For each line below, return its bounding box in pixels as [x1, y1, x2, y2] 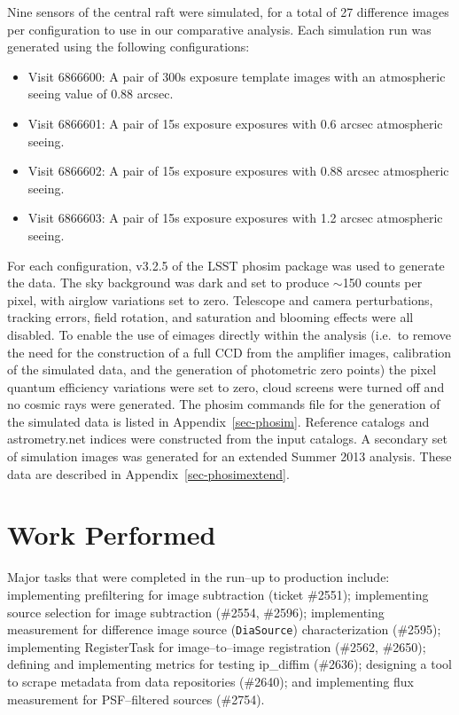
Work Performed [7, 516, 216, 553]
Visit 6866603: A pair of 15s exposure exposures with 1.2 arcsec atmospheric [27, 208, 443, 227]
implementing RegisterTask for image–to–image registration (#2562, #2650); [7, 637, 426, 656]
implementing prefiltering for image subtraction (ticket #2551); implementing [7, 585, 429, 603]
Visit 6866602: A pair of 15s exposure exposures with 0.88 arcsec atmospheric [27, 161, 449, 180]
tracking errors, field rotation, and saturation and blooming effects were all [7, 308, 414, 326]
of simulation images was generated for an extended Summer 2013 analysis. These [7, 447, 452, 466]
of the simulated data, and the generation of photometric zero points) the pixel [7, 360, 437, 379]
